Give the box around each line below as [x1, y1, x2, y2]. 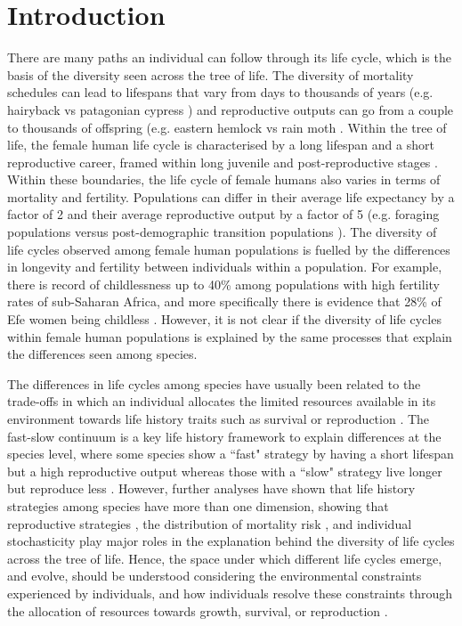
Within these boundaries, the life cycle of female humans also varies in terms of [7, 170, 441, 189]
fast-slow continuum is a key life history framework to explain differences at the [7, 427, 442, 445]
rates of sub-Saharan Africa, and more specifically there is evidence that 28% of [7, 292, 442, 311]
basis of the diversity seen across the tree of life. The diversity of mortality [7, 65, 414, 84]
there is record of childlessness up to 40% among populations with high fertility [7, 274, 440, 293]
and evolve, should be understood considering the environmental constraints [7, 566, 422, 585]
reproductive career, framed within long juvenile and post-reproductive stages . [7, 152, 438, 171]
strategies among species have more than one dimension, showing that [7, 496, 389, 515]
